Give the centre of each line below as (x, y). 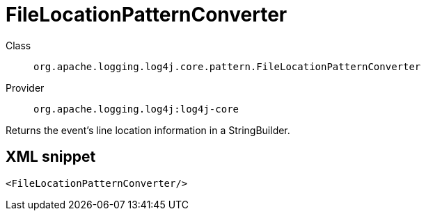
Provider (25, 88)
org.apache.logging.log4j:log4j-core (136, 109)
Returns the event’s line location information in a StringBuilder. (148, 130)
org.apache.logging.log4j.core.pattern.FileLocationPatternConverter (227, 66)
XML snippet (51, 157)
